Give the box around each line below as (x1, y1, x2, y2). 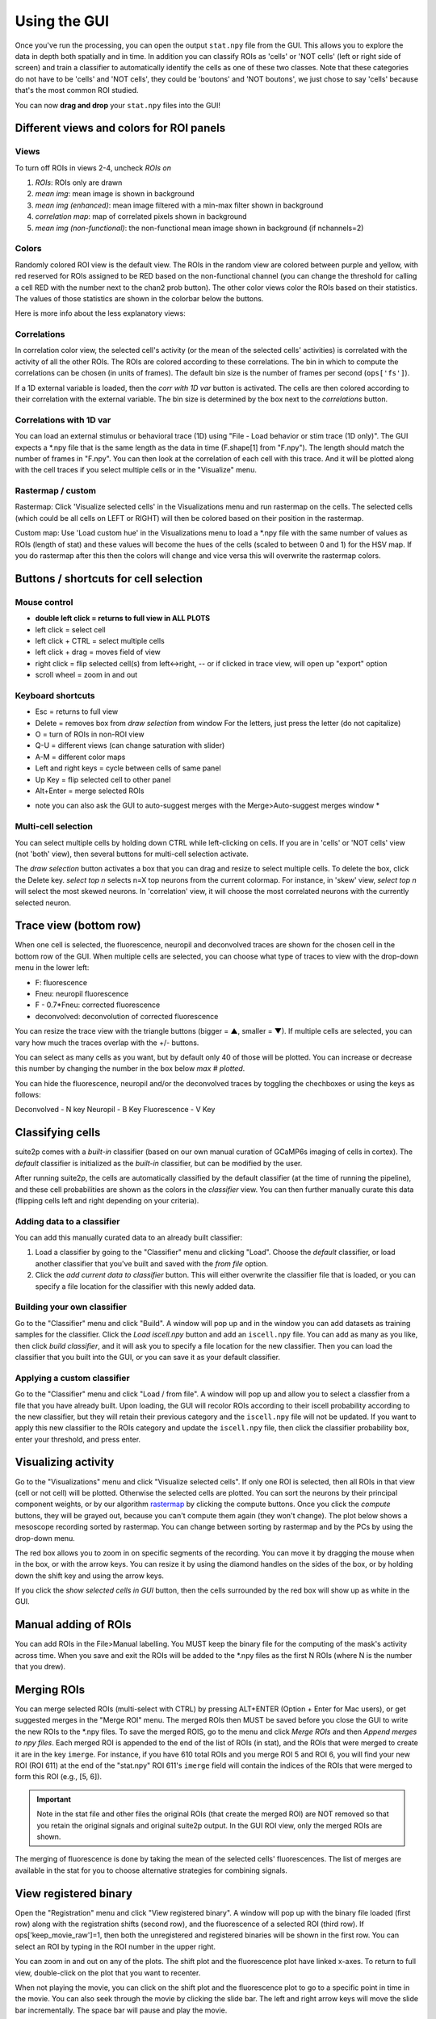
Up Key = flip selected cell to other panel (35, 774, 171, 784)
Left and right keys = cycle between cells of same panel (35, 763, 221, 773)
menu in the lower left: (15, 963, 90, 972)
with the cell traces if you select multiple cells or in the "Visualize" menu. (15, 465, 258, 475)
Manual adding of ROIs (15, 1618, 132, 1631)
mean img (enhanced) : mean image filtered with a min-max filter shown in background (35, 200, 324, 210)
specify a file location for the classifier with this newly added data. (35, 1281, 256, 1291)
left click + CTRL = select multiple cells (35, 636, 165, 645)
